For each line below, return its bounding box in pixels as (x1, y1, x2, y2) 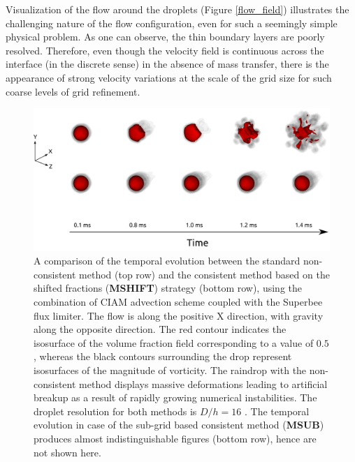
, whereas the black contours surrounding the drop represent (34, 349, 292, 364)
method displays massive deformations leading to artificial (79, 376, 328, 391)
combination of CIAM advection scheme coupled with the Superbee (34, 295, 323, 309)
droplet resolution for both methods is (34, 403, 197, 418)
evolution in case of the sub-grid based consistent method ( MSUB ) (34, 417, 324, 432)
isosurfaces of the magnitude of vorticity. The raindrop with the (34, 363, 307, 378)
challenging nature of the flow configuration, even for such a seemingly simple (6, 15, 338, 30)
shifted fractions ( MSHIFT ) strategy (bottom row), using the (34, 281, 303, 295)
